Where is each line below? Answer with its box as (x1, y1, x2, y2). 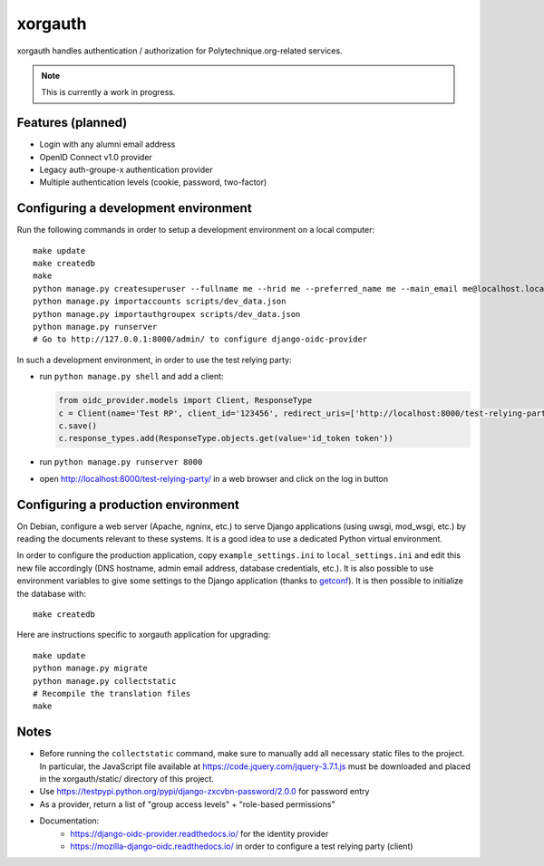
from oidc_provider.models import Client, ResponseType (58, 395, 313, 406)
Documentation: (39, 815, 100, 826)
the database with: (16, 588, 86, 599)
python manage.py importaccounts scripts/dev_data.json (33, 296, 287, 307)
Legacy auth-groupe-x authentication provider (39, 164, 213, 176)
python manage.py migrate (33, 663, 149, 674)
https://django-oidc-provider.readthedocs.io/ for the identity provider (70, 828, 329, 839)
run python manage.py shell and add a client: (39, 371, 224, 382)
